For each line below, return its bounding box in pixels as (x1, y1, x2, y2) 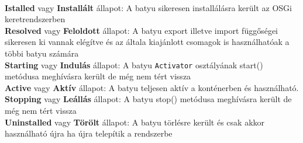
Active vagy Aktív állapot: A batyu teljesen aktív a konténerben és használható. (5, 81, 299, 93)
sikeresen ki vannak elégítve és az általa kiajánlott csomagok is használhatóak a (5, 36, 290, 48)
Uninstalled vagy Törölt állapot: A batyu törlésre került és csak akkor (5, 116, 265, 128)
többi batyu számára (5, 47, 79, 59)
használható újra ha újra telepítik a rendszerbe (5, 127, 173, 139)
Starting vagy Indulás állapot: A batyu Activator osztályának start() (5, 58, 263, 71)
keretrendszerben (5, 13, 66, 25)
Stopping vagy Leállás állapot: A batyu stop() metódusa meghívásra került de (5, 93, 292, 105)
